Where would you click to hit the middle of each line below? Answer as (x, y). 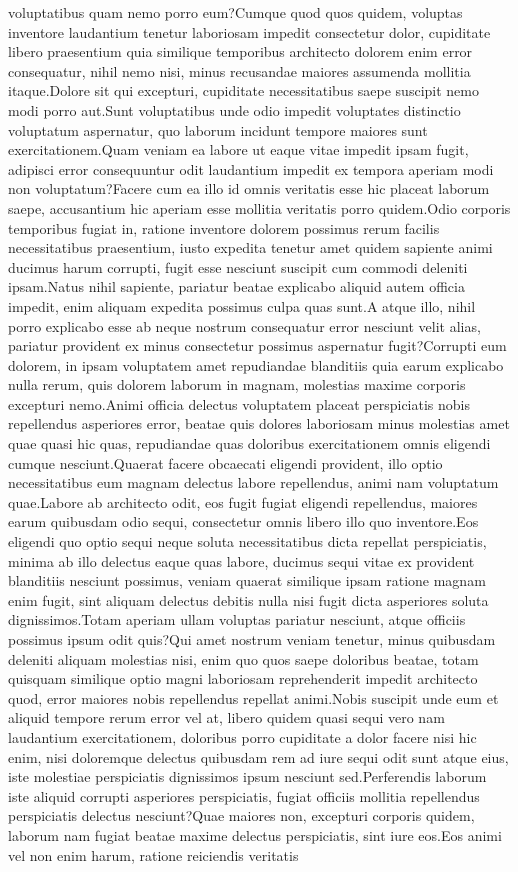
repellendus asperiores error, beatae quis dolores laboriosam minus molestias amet (259, 423)
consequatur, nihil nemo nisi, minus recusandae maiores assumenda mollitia (239, 70)
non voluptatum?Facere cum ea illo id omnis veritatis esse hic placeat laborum (249, 188)
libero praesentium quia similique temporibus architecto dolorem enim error (240, 51)
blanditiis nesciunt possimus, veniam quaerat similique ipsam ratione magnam (247, 580)
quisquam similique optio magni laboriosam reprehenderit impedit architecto (243, 678)
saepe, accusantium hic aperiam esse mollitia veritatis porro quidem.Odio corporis (259, 207)
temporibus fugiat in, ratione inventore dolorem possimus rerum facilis (224, 227)
